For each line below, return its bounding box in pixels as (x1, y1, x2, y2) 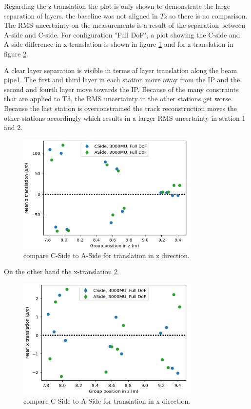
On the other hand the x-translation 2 (4, 266, 118, 277)
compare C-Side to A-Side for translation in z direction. (23, 250, 190, 260)
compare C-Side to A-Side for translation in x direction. (23, 395, 191, 406)
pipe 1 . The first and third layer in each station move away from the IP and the (4, 74, 240, 85)
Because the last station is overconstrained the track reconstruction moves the (4, 103, 237, 113)
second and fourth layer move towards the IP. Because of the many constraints (4, 84, 239, 94)
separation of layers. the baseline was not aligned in (4, 10, 158, 20)
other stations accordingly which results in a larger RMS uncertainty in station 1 (4, 112, 246, 123)
